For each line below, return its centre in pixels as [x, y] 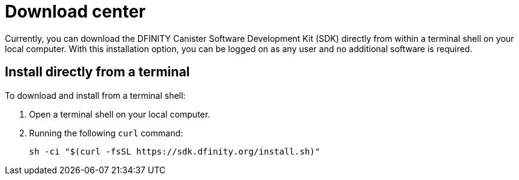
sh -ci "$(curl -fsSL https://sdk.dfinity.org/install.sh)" [175, 151]
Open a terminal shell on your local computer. [120, 114]
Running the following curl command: [106, 133]
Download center [75, 12]
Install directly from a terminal [98, 72]
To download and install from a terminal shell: [95, 95]
